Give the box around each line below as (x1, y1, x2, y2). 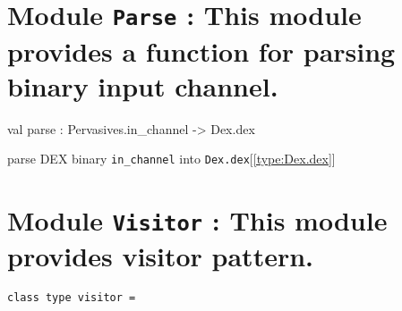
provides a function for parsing (7, 32, 396, 69)
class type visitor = (7, 291, 136, 305)
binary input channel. (7, 67, 278, 104)
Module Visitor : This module (7, 202, 388, 239)
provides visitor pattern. (7, 238, 313, 274)
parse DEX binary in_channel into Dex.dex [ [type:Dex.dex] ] (7, 149, 336, 168)
